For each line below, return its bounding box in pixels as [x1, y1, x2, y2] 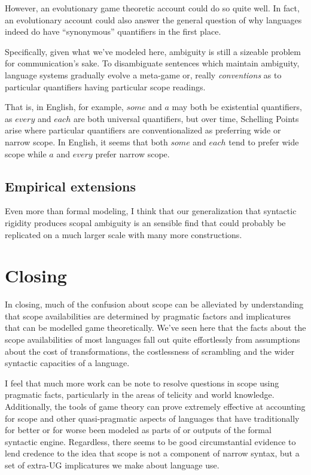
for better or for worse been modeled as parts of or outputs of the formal [5, 424, 272, 436]
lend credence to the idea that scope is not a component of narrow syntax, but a [5, 447, 300, 459]
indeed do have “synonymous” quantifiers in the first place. [5, 25, 221, 38]
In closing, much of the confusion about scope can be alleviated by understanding [5, 298, 304, 310]
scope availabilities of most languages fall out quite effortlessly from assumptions [5, 333, 300, 346]
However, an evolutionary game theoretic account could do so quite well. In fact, [5, 2, 300, 14]
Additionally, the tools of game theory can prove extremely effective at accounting [5, 400, 306, 412]
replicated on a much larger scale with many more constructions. [5, 228, 242, 240]
